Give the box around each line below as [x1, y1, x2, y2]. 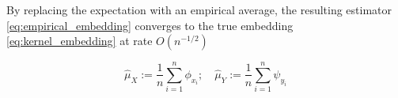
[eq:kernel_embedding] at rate [6, 32, 153, 49]
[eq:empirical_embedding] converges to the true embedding [6, 17, 294, 33]
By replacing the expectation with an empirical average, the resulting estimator [6, 2, 392, 17]
